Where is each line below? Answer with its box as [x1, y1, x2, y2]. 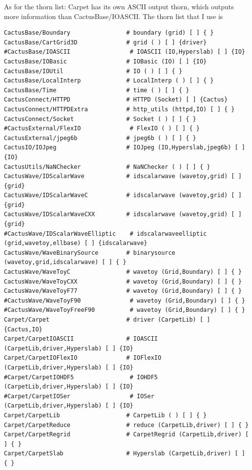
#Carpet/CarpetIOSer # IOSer [4, 392, 154, 400]
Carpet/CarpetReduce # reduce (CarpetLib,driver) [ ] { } [4, 421, 249, 429]
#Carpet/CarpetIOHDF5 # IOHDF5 [4, 373, 158, 381]
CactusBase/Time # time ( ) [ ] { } [4, 86, 189, 94]
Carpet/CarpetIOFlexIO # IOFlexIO [4, 354, 162, 362]
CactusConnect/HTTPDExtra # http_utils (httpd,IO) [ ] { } [4, 105, 235, 113]
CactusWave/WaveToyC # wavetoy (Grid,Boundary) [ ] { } [4, 268, 242, 276]
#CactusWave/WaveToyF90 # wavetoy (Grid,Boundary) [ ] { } [4, 297, 245, 304]
